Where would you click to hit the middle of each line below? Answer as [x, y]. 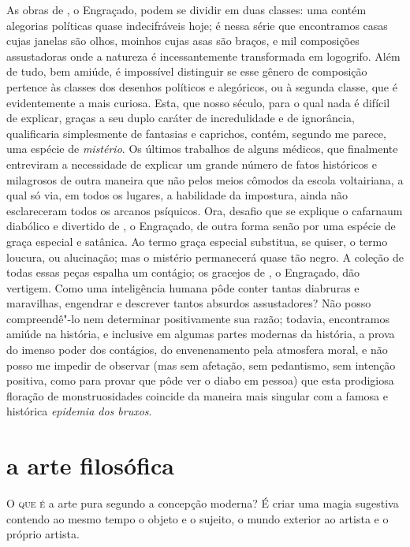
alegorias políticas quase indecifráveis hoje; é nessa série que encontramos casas [197, 25]
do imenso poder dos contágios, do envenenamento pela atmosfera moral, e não [197, 350]
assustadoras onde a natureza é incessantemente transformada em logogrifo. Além [203, 56]
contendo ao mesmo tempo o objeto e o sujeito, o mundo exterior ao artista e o [198, 518]
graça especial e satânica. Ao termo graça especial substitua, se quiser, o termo [197, 241]
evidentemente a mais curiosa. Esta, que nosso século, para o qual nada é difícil [198, 102]
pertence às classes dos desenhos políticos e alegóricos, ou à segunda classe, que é [202, 86]
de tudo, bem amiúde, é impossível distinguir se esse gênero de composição [187, 71]
